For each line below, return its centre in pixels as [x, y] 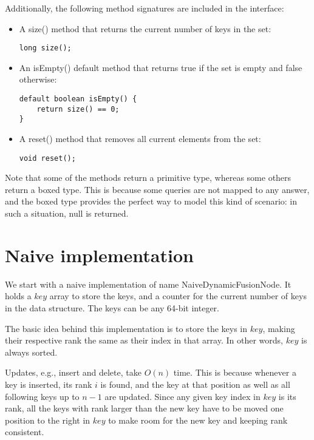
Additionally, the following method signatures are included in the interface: [145, 8]
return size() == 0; [78, 109]
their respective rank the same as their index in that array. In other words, [144, 340]
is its [287, 396]
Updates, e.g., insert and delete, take [73, 372]
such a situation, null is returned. [67, 213]
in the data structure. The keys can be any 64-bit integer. [112, 307]
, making [279, 328]
